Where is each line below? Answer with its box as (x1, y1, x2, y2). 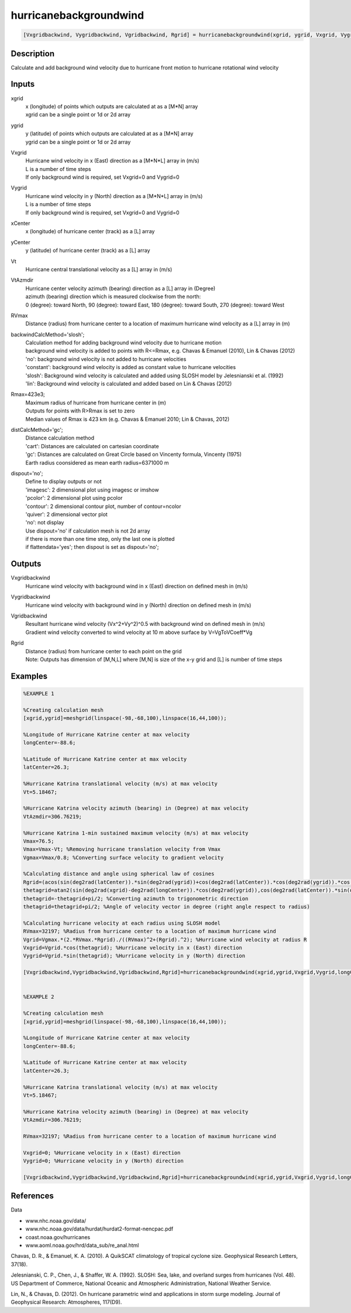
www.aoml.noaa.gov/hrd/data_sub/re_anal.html (25, 1242, 139, 1249)
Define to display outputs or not (25, 478, 102, 485)
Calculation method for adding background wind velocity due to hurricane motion (25, 339, 222, 346)
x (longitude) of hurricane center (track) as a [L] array (25, 228, 155, 235)
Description (11, 49, 55, 59)
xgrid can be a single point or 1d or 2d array (25, 111, 131, 118)
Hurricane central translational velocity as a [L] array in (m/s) (25, 265, 173, 272)
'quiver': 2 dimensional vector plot (25, 510, 108, 518)
